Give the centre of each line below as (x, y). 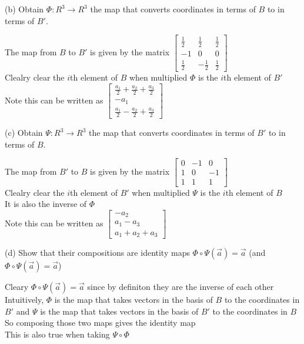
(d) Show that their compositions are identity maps (97, 253)
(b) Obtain (24, 9)
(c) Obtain (24, 133)
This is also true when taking (57, 334)
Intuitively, (24, 300)
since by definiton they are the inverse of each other (181, 287)
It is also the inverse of (46, 204)
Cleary (17, 287)
